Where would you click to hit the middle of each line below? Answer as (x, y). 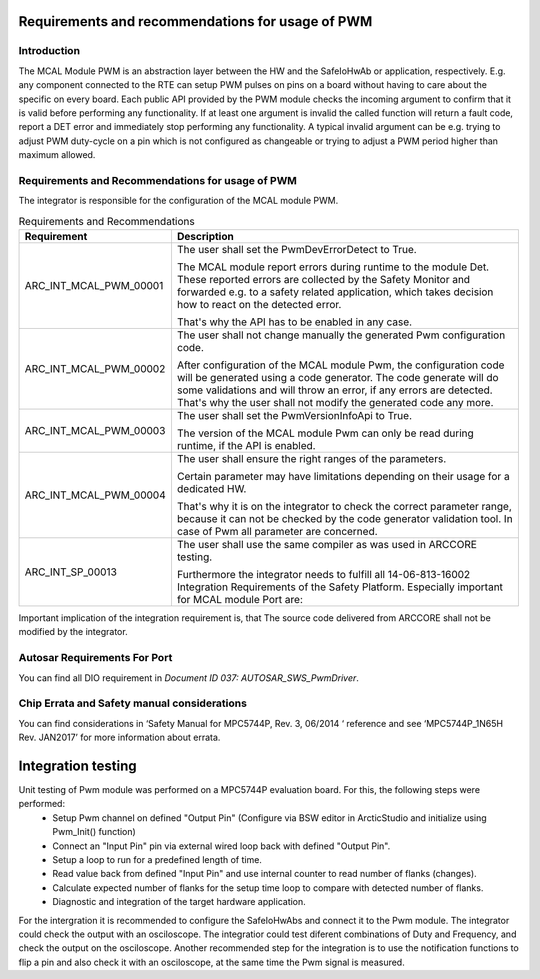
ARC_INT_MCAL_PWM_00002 (95, 369)
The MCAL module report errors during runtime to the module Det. (333, 267)
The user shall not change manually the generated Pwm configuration (341, 335)
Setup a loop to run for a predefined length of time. (157, 859)
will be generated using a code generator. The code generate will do (337, 378)
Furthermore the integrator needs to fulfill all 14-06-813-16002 (323, 575)
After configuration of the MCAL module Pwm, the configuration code (340, 365)
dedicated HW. (211, 489)
